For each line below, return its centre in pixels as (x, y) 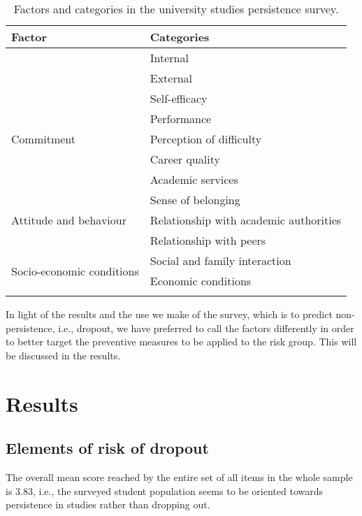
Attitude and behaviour (69, 220)
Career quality (185, 159)
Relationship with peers (208, 240)
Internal (169, 58)
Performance (181, 119)
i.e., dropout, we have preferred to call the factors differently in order (206, 328)
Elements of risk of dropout (107, 448)
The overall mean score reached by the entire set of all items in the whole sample (179, 476)
